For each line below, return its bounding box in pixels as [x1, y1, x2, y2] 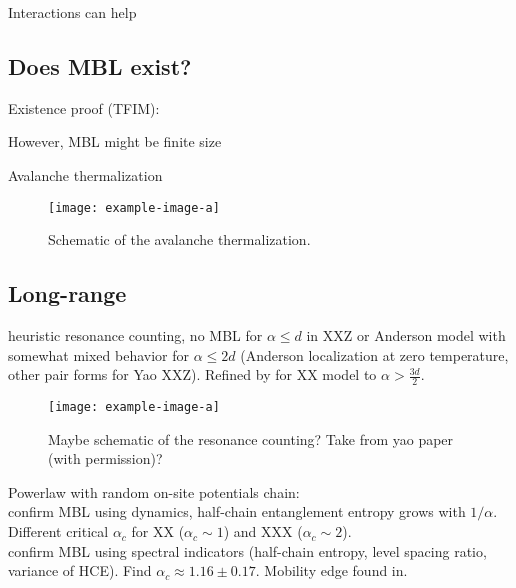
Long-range [8, 278, 127, 309]
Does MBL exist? [8, 50, 192, 81]
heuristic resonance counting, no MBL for [8, 325, 263, 346]
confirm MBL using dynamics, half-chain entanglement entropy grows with [8, 501, 466, 522]
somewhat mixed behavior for [8, 344, 189, 365]
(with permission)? [48, 448, 163, 469]
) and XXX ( [223, 521, 303, 542]
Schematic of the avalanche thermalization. [48, 229, 311, 250]
